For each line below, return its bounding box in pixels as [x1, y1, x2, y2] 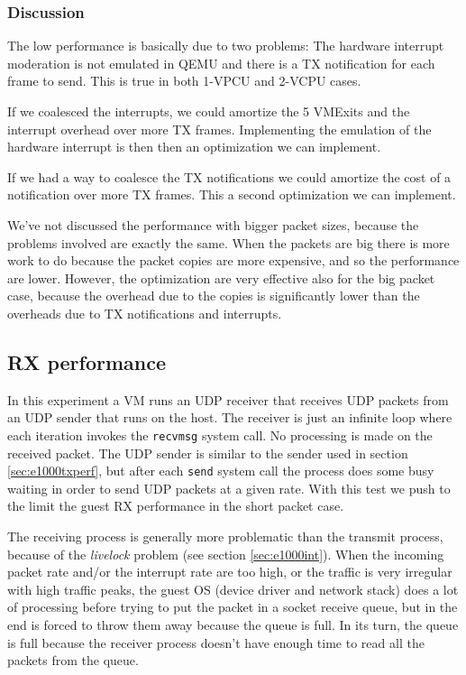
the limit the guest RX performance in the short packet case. [7, 496, 344, 515]
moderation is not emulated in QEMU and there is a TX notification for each [7, 53, 435, 72]
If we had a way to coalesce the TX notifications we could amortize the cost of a [7, 167, 452, 186]
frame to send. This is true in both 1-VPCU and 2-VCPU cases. [7, 71, 361, 90]
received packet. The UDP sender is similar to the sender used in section [7, 443, 408, 462]
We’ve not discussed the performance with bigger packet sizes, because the [7, 215, 419, 234]
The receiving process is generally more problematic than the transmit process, [7, 527, 443, 546]
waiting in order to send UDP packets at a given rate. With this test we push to [7, 478, 451, 497]
